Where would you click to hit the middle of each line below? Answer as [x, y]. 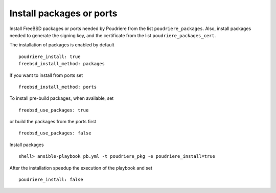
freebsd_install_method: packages [62, 64]
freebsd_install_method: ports [58, 87]
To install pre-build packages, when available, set [62, 98]
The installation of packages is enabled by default [62, 45]
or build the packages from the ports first [53, 122]
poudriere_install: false [51, 180]
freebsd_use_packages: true [54, 110]
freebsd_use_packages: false [55, 133]
